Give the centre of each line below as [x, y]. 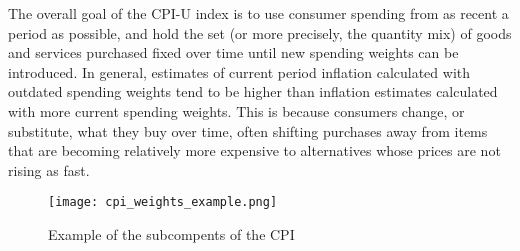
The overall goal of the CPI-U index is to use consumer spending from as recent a [258, 13]
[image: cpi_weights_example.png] [163, 202]
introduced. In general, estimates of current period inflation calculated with [239, 71]
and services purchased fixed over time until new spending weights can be [233, 52]
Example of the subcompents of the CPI [171, 234]
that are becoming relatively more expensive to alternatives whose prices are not [254, 150]
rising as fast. [49, 169]
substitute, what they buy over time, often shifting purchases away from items [248, 130]
